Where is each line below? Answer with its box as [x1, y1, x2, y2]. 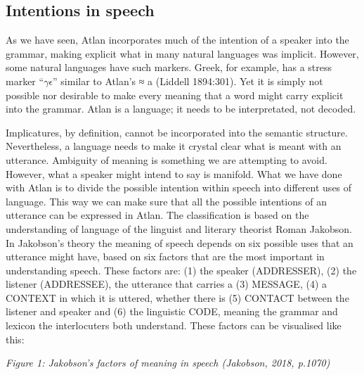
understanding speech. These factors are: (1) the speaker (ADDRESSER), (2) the [6, 262, 357, 277]
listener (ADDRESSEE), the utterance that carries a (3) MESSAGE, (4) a [6, 277, 327, 291]
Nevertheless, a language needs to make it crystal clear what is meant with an [6, 139, 342, 153]
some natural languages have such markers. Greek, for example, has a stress [6, 60, 332, 75]
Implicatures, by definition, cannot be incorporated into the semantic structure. [6, 125, 348, 139]
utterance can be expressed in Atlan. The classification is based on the [6, 208, 309, 222]
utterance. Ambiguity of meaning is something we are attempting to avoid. [6, 152, 327, 167]
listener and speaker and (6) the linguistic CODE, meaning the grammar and [6, 304, 338, 319]
